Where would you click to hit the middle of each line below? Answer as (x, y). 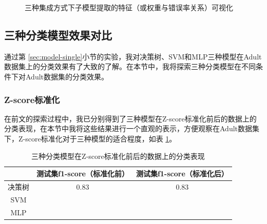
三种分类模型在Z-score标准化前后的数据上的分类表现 (118, 156)
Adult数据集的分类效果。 (67, 76)
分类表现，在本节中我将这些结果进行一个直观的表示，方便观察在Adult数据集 (132, 128)
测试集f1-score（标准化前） (83, 174)
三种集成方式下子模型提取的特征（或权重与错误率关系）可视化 (129, 7)
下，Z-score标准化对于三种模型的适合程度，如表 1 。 (90, 138)
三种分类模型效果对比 (58, 35)
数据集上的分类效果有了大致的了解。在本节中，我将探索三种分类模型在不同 (130, 66)
